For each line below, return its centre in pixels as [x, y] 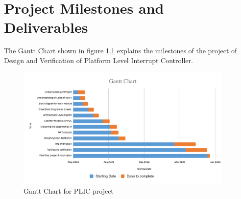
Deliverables [46, 27]
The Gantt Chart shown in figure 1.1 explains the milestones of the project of [120, 51]
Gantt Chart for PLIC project [69, 190]
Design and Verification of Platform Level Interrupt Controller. [98, 60]
